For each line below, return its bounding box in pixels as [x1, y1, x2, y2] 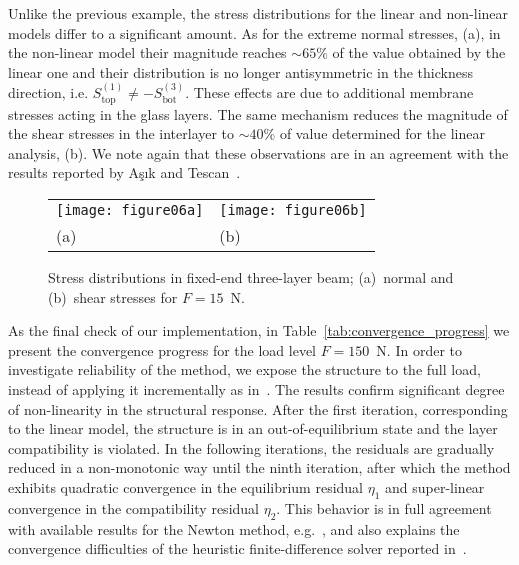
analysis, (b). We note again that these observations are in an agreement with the [8, 142, 509, 163]
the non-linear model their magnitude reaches [8, 42, 287, 63]
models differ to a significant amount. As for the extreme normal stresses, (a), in [8, 22, 501, 43]
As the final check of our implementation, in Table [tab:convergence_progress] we [8, 320, 510, 341]
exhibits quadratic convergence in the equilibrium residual [8, 476, 364, 497]
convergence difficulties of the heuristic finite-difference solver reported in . [8, 538, 467, 559]
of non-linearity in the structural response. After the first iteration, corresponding [8, 398, 508, 419]
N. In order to [376, 339, 462, 360]
